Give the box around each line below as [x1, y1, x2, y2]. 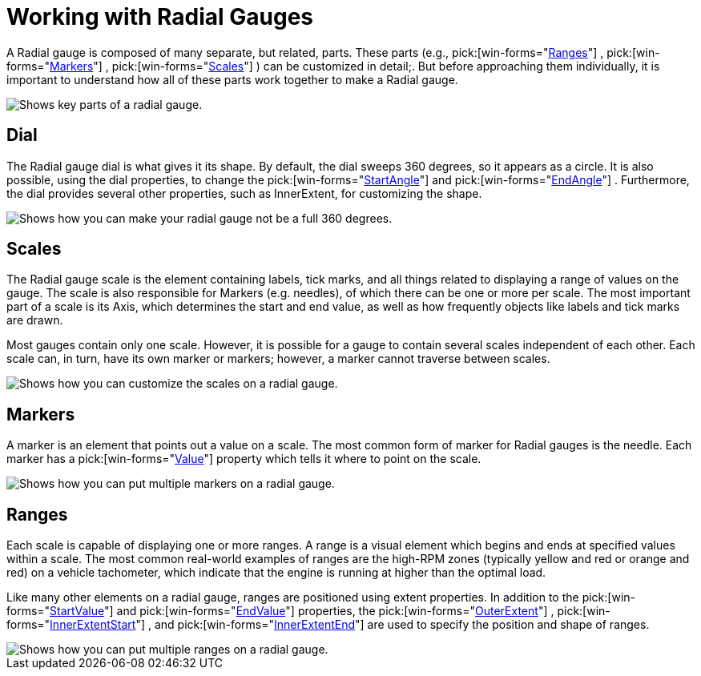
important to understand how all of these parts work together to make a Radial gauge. [6, 72, 458, 87]
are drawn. [6, 313, 63, 328]
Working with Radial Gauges [6, 3, 314, 30]
